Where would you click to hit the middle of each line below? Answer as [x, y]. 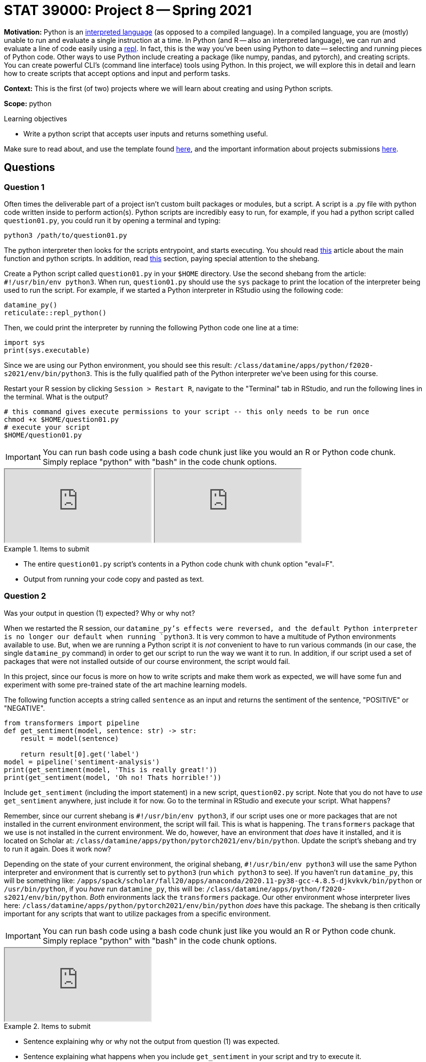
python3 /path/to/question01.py [65, 235]
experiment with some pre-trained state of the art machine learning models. [125, 684]
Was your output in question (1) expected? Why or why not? [100, 613]
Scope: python [28, 103]
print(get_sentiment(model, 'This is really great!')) [111, 769]
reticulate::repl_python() [55, 313]
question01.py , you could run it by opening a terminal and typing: [112, 220]
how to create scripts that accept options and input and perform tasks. [117, 73]
